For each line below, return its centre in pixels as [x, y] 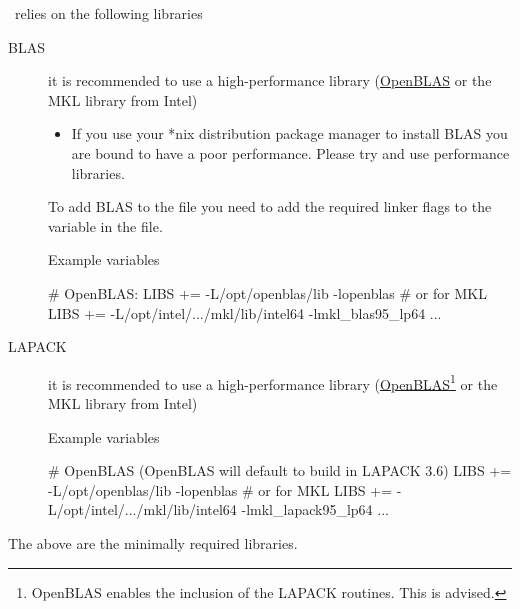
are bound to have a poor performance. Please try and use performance [290, 152]
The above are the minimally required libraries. [153, 542]
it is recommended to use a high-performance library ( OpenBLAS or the [270, 80]
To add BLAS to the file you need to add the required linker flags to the [270, 206]
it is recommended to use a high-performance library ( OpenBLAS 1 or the [273, 382]
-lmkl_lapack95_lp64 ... [315, 509]
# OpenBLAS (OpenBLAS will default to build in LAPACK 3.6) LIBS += [280, 470]
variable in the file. [105, 225]
